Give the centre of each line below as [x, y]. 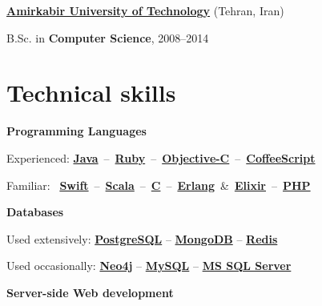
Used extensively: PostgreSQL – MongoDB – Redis [142, 238]
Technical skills [91, 93]
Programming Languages [76, 131]
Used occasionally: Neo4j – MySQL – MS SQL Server [149, 266]
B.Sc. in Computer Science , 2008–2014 [108, 37]
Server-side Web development [90, 292]
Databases [35, 212]
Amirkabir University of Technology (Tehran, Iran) [145, 10]
